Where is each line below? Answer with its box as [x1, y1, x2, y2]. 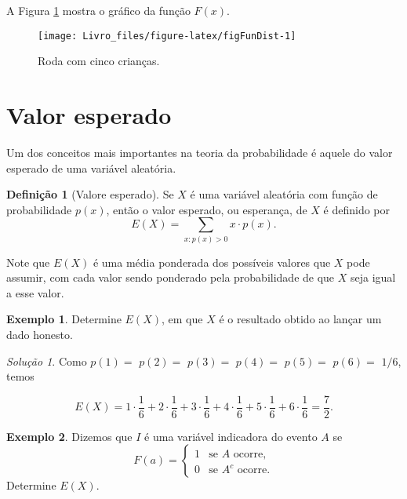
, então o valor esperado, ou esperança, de [106, 201, 307, 217]
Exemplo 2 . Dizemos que [6, 428, 133, 444]
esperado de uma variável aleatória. [6, 159, 176, 176]
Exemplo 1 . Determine [6, 311, 122, 327]
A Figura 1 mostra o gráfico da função [6, 2, 191, 18]
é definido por [323, 201, 391, 217]
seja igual [351, 269, 396, 286]
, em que [162, 311, 203, 327]
